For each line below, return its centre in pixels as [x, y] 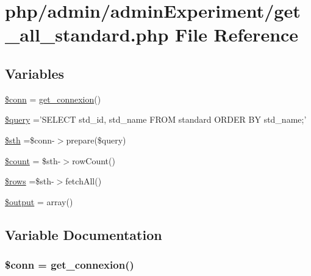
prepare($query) [96, 140]
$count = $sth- [33, 160]
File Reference [237, 34]
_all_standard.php [87, 34]
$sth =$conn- [30, 140]
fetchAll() [84, 181]
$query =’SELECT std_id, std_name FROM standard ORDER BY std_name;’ [156, 119]
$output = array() [39, 201]
